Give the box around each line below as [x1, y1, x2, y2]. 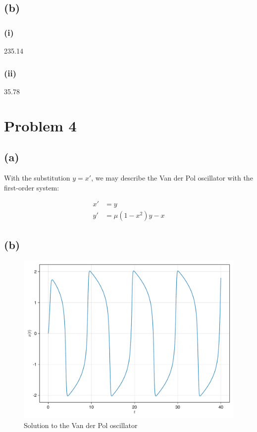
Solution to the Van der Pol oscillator [24, 420, 138, 431]
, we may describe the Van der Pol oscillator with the [91, 172, 253, 183]
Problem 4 [4, 115, 77, 135]
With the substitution [4, 172, 70, 183]
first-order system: [4, 182, 59, 192]
